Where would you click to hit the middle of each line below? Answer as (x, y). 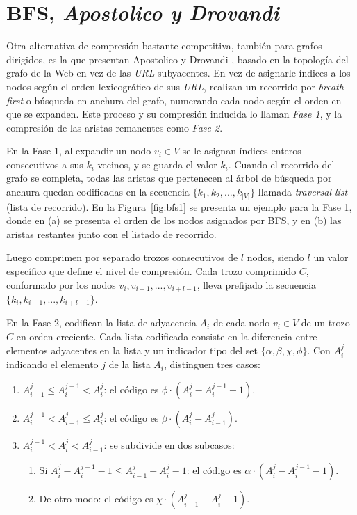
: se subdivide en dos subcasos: (169, 444)
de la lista (130, 364)
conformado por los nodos (61, 284)
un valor (331, 257)
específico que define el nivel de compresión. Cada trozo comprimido (151, 270)
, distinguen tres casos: (212, 364)
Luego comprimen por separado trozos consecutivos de (122, 257)
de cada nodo (241, 323)
